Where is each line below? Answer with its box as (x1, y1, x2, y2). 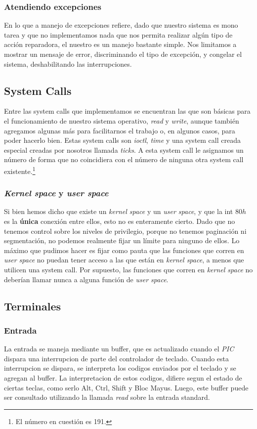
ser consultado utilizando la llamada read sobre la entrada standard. (4, 392, 210, 402)
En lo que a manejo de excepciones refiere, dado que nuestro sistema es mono (4, 20, 238, 30)
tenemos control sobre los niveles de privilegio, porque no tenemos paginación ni (4, 225, 247, 236)
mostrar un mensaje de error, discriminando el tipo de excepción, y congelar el (4, 49, 242, 59)
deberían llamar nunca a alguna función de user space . (4, 274, 169, 284)
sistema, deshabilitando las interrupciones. (4, 58, 132, 69)
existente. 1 (4, 164, 36, 176)
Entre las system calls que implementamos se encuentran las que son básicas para (4, 106, 251, 116)
